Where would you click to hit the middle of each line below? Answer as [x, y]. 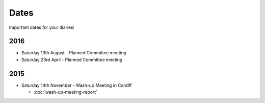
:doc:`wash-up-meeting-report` [66, 92]
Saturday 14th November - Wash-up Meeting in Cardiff [77, 85]
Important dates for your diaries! [42, 27]
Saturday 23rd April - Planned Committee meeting [72, 60]
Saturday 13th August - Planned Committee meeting [74, 53]
